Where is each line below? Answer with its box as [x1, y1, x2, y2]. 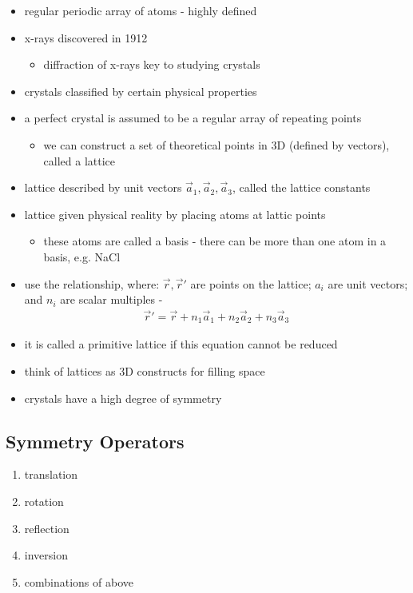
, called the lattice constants [232, 179, 371, 196]
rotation [24, 493, 64, 509]
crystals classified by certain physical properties [24, 82, 257, 99]
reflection [24, 519, 69, 536]
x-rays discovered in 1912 [24, 29, 148, 46]
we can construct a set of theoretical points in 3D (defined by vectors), [43, 136, 390, 153]
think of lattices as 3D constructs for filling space [24, 363, 265, 380]
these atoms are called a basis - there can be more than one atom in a [43, 233, 387, 249]
